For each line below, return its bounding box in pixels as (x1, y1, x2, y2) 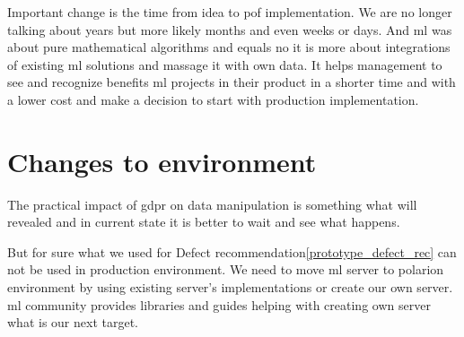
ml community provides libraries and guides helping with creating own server (7, 295, 431, 314)
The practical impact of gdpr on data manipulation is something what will (7, 194, 417, 213)
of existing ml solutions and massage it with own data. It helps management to (7, 55, 442, 73)
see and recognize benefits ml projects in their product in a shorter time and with (7, 73, 456, 91)
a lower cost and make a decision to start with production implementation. (7, 90, 419, 108)
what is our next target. (7, 313, 138, 332)
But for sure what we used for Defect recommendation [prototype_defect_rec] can (7, 242, 457, 261)
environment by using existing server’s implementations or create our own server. (7, 278, 453, 297)
